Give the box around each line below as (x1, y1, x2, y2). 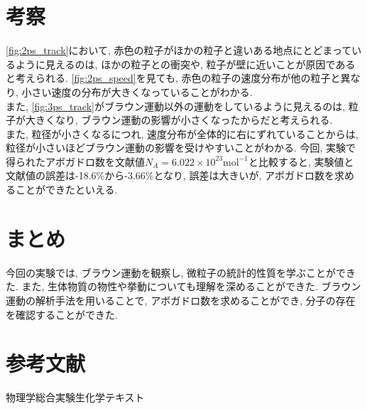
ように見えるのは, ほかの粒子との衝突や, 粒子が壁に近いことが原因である (15, 56, 356, 71)
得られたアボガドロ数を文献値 (6, 154, 145, 169)
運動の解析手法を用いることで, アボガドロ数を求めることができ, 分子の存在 (6, 292, 356, 307)
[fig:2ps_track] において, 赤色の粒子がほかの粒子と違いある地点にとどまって (6, 43, 352, 58)
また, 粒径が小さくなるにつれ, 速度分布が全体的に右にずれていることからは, (6, 126, 358, 141)
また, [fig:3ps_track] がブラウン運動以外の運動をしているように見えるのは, (6, 98, 346, 113)
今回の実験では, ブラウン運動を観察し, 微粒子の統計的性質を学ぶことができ (6, 265, 356, 280)
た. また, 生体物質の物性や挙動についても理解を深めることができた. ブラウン (6, 279, 361, 294)
